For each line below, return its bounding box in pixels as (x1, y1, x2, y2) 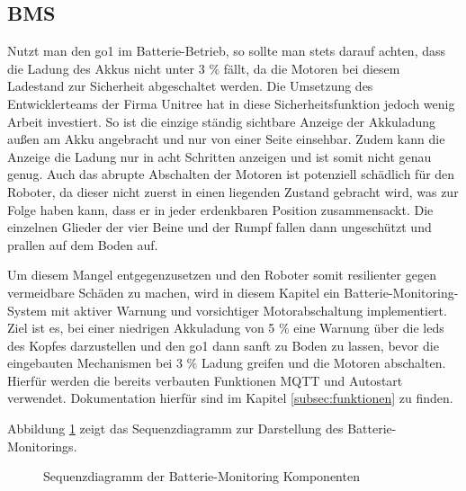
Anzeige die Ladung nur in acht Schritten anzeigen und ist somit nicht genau (7, 147, 432, 165)
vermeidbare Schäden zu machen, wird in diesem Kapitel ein (7, 282, 340, 301)
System (7, 300, 48, 319)
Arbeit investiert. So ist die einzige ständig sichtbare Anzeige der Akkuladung (7, 112, 436, 130)
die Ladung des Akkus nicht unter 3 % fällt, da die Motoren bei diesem (7, 58, 400, 77)
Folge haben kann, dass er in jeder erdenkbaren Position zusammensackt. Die (7, 200, 434, 219)
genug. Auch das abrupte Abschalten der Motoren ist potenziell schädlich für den (7, 165, 455, 183)
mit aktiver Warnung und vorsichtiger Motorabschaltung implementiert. (50, 300, 447, 319)
